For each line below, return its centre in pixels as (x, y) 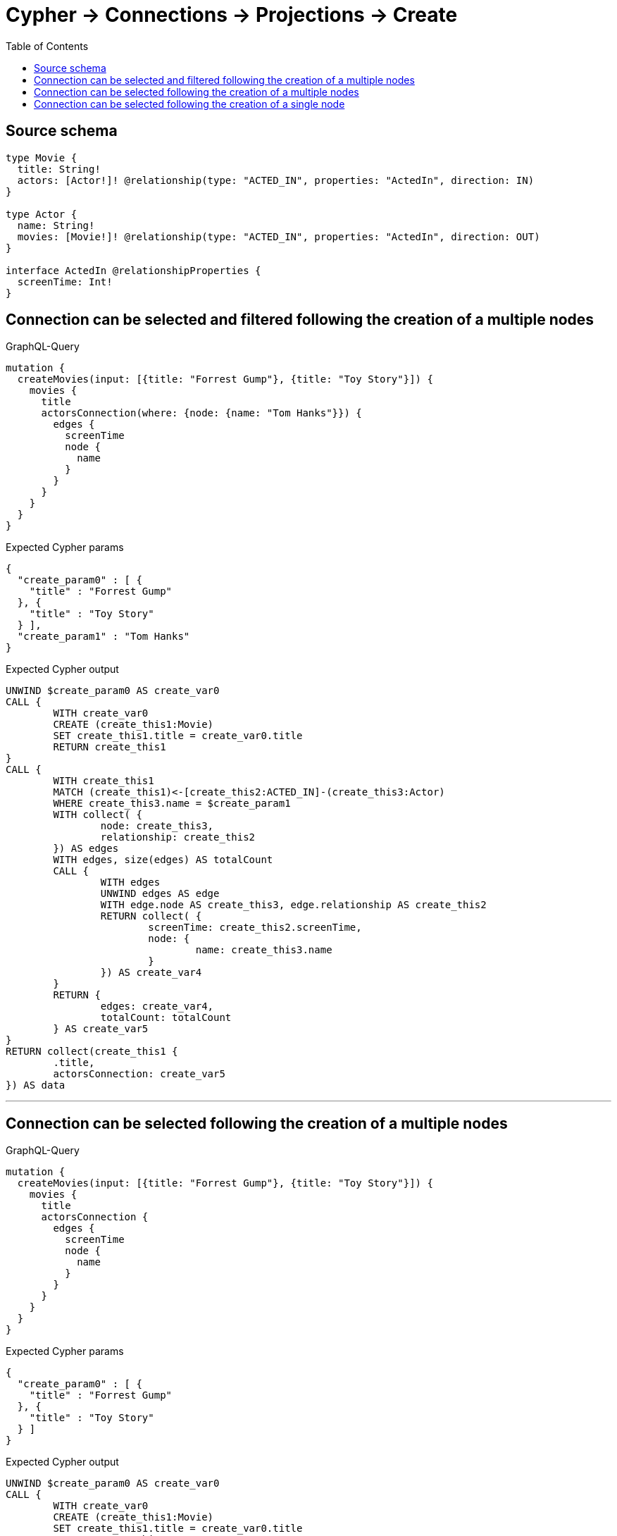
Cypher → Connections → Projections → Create (232, 15)
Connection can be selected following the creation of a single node (189, 104)
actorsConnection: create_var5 (139, 1074)
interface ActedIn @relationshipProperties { (133, 270)
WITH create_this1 (104, 781)
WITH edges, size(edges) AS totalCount (163, 860)
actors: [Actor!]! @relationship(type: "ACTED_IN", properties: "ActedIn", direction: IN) (276, 180)
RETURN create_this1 (110, 747)
